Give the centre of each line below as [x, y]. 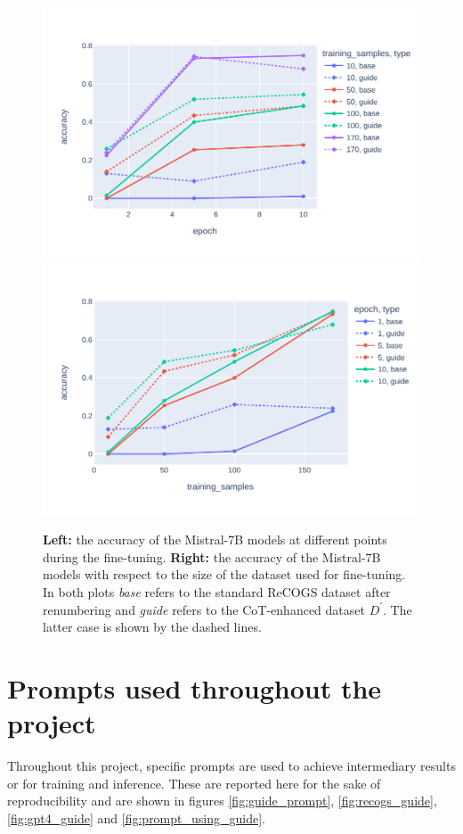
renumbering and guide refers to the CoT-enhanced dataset [204, 609]
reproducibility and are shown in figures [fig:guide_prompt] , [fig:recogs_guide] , [222, 801]
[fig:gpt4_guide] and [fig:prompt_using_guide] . [136, 818]
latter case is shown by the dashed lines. [152, 627]
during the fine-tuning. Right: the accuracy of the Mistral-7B [212, 556]
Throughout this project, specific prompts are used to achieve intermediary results [231, 766]
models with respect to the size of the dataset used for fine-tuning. [224, 574]
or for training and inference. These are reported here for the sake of [194, 783]
